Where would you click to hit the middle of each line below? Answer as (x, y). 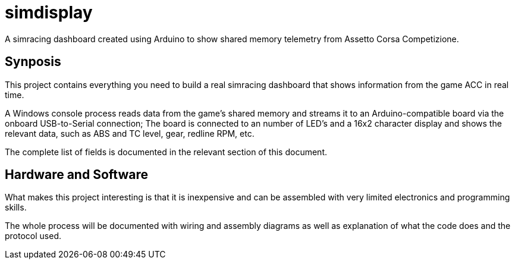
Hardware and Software (76, 175)
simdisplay (49, 12)
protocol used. (33, 236)
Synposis (33, 62)
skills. (16, 208)
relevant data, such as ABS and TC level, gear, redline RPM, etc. (130, 133)
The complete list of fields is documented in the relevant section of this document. (166, 152)
